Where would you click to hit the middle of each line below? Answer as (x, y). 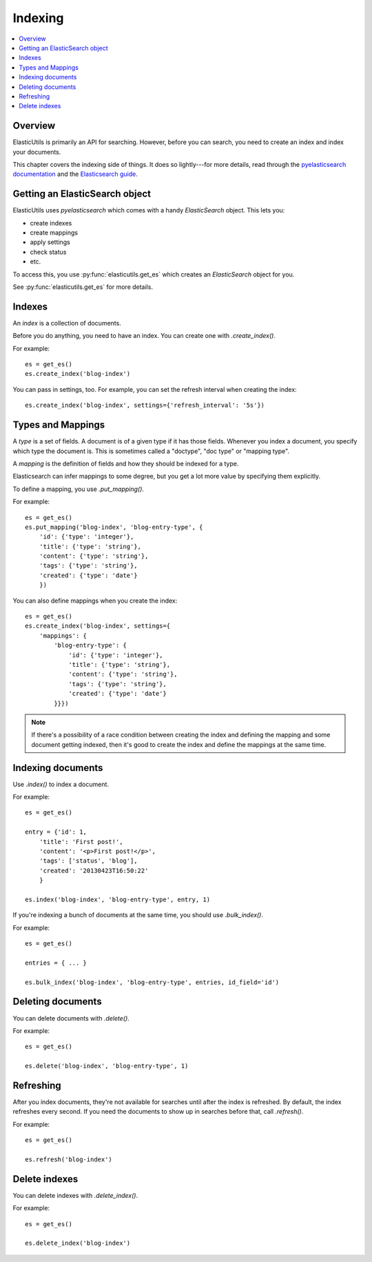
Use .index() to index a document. (61, 784)
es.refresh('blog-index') (69, 1159)
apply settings (50, 242)
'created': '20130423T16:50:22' (94, 870)
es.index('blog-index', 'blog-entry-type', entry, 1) (117, 899)
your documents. (37, 152)
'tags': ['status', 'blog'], (88, 861)
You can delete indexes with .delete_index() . (75, 1195)
